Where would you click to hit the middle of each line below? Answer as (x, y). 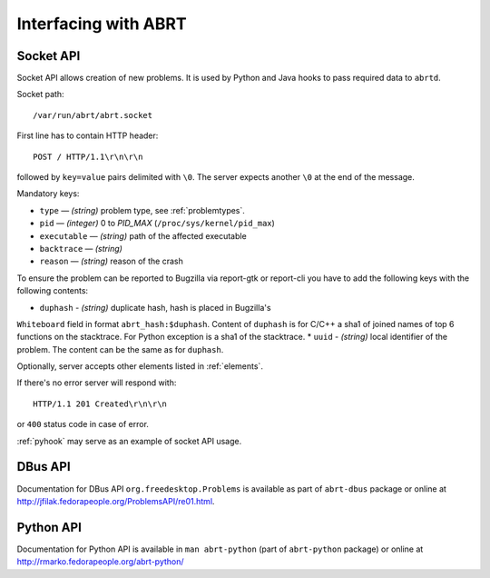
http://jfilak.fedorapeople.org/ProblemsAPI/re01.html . (116, 501)
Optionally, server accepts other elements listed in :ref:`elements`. (140, 366)
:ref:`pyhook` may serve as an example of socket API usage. (129, 441)
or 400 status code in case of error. (83, 424)
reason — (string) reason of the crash (111, 261)
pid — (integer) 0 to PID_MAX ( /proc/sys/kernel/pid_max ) (157, 224)
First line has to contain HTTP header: (88, 135)
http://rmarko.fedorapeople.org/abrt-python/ (101, 562)
